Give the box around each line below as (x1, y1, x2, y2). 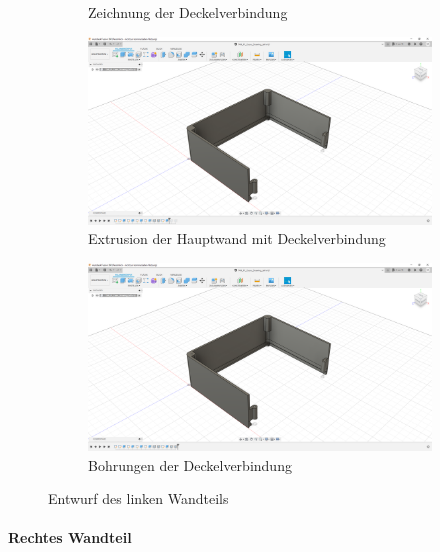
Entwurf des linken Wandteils (48, 488, 229, 509)
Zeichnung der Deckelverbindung (88, 2, 288, 22)
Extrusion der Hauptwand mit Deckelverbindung (88, 228, 386, 249)
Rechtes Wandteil (8, 527, 132, 548)
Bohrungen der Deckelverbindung (88, 454, 292, 475)
